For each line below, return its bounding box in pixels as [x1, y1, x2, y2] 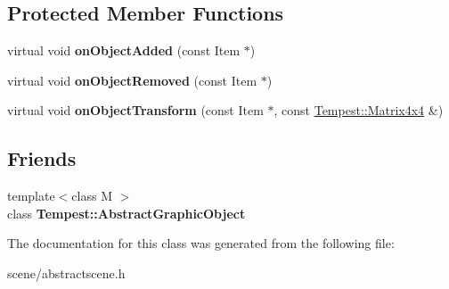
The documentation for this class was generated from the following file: [7, 234, 395, 252]
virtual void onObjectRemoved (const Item [7, 70, 257, 89]
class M [71, 186, 112, 205]
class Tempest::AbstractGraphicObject [7, 203, 246, 222]
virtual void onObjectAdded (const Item [7, 41, 241, 60]
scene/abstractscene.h [7, 263, 126, 282]
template [7, 186, 55, 205]
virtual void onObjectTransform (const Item [7, 101, 264, 120]
